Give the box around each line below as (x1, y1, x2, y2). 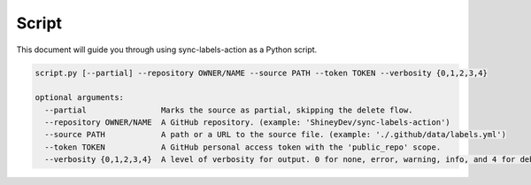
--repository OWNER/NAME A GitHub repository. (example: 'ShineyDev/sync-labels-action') (44, 118, 450, 127)
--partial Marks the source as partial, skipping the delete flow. (44, 104, 413, 115)
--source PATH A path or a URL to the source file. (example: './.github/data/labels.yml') (44, 129, 506, 140)
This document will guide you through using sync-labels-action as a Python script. (16, 44, 318, 55)
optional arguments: (35, 93, 124, 103)
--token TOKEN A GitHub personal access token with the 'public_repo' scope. (44, 142, 442, 152)
